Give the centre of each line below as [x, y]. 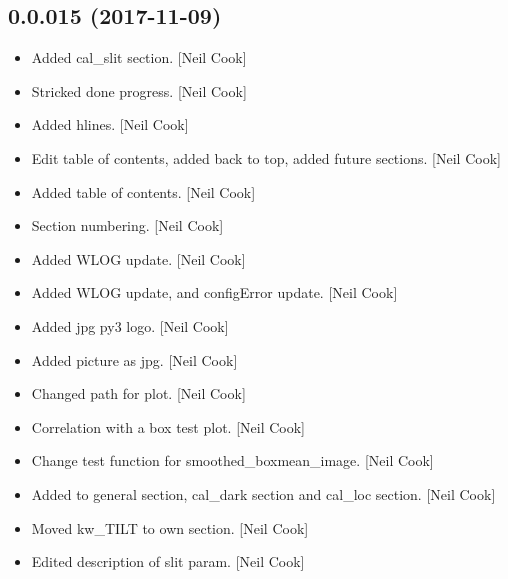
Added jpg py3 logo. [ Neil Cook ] [130, 325]
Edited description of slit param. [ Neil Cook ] [168, 561]
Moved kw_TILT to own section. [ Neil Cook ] [170, 527]
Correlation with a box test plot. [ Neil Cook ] [168, 426]
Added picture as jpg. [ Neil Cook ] [134, 359]
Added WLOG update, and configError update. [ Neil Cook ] [214, 292]
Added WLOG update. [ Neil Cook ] [138, 258]
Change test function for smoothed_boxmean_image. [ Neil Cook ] [232, 460]
